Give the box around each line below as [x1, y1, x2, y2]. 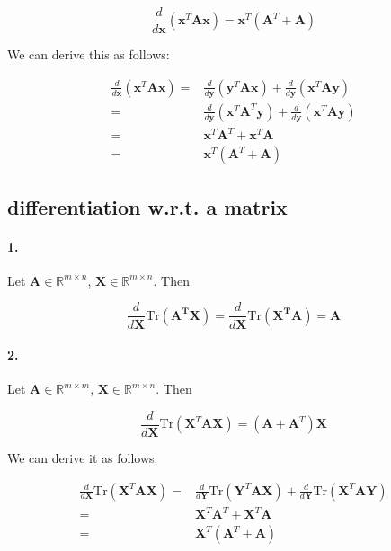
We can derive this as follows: [7, 45, 170, 64]
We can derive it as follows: [7, 448, 158, 467]
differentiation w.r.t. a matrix [7, 192, 288, 220]
